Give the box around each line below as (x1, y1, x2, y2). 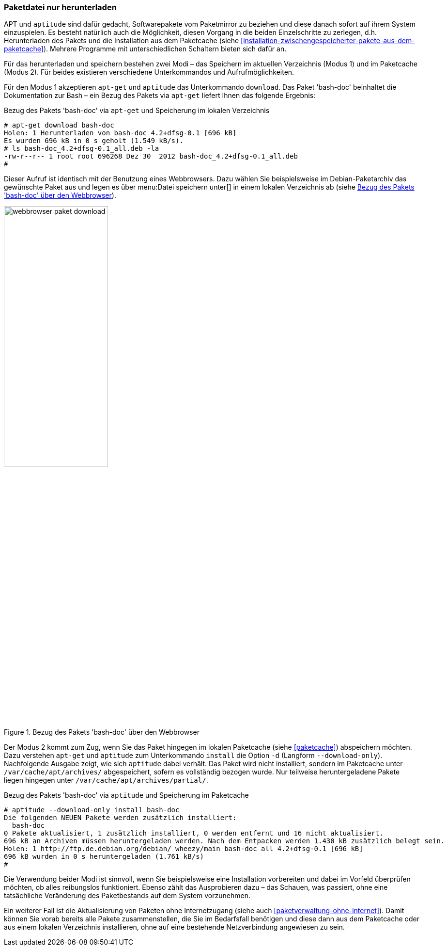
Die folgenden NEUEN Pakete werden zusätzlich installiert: (4, 814, 237, 822)
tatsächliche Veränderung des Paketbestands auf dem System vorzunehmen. (4, 891, 250, 900)
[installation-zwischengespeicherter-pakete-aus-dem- (241, 36, 415, 45)
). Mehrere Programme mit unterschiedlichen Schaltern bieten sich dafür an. (43, 45, 287, 53)
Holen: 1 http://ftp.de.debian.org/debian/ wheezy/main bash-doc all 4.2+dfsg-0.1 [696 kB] (4, 845, 363, 853)
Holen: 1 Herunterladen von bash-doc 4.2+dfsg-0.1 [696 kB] (4, 129, 237, 137)
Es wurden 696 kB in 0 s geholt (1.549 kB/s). (4, 137, 184, 145)
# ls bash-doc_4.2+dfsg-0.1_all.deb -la (4, 145, 159, 153)
